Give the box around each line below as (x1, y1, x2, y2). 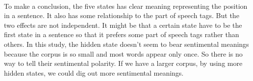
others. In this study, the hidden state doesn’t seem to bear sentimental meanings (4, 39, 249, 49)
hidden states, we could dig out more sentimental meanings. (4, 67, 184, 78)
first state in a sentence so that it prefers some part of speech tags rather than (4, 29, 239, 40)
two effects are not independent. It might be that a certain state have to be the (4, 20, 242, 30)
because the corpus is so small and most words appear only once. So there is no (4, 48, 243, 59)
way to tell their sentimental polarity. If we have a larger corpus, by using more (4, 58, 243, 68)
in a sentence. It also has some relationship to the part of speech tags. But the (4, 10, 239, 20)
